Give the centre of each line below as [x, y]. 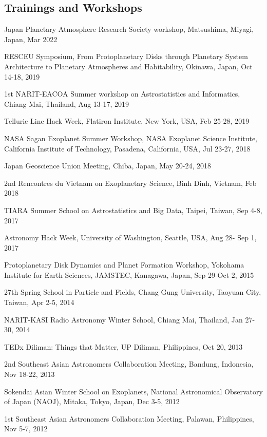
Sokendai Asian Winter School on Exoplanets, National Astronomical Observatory [133, 391]
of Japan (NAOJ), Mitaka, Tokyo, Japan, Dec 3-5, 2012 [92, 401]
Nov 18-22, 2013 [30, 374]
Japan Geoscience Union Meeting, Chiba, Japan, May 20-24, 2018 [108, 166]
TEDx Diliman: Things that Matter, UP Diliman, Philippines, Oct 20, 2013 [123, 346]
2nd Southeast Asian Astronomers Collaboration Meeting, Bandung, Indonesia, [129, 364]
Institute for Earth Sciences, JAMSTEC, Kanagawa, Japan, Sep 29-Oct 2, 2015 [129, 274]
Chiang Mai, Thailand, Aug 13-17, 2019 [67, 103]
